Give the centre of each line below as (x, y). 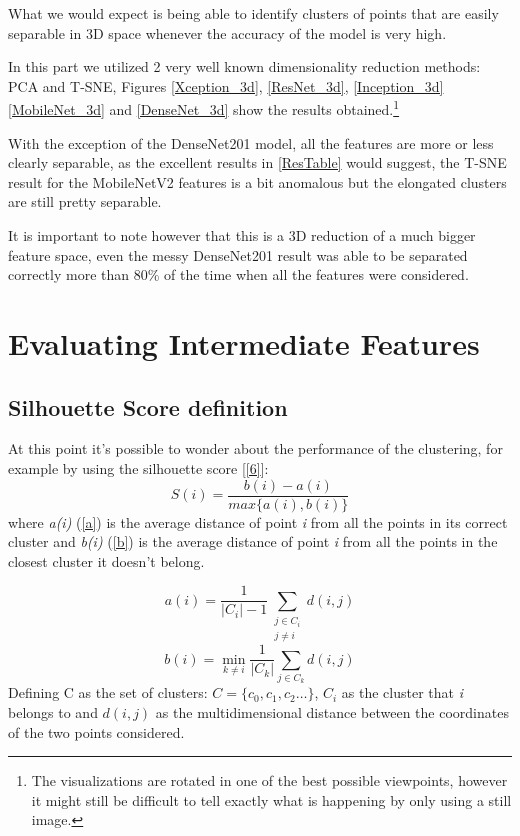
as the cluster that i (402, 692)
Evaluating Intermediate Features (244, 342)
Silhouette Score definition (148, 406)
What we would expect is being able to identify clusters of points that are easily (253, 13)
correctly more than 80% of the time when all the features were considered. (238, 274)
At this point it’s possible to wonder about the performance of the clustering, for (255, 448)
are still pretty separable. (85, 201)
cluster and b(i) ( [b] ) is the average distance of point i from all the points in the (253, 541)
